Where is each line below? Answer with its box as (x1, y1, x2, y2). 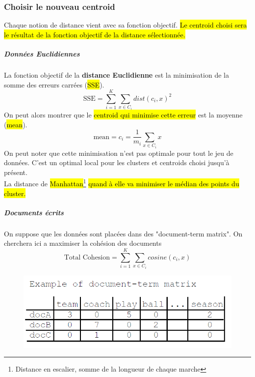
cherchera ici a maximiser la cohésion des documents (4, 238, 162, 248)
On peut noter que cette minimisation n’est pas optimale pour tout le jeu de (4, 147, 233, 158)
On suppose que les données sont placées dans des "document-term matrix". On (4, 228, 243, 238)
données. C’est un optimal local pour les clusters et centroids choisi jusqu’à (4, 157, 229, 168)
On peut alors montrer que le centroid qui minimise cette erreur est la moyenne (4, 109, 243, 119)
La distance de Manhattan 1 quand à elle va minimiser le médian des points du (4, 177, 239, 188)
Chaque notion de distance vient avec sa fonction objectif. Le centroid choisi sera (4, 20, 247, 30)
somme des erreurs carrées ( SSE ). (4, 79, 104, 89)
